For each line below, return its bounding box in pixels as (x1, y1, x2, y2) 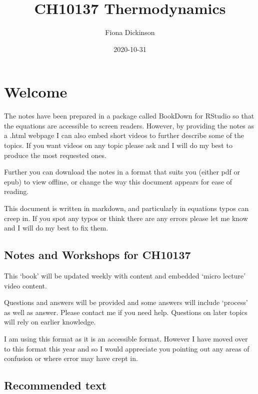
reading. (4, 186, 29, 196)
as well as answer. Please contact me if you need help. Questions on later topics (4, 306, 247, 317)
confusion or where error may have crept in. (4, 353, 138, 363)
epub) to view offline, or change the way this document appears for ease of (4, 176, 232, 186)
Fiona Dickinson (105, 27, 155, 37)
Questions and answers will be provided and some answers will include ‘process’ (4, 297, 248, 307)
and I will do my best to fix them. (4, 222, 108, 233)
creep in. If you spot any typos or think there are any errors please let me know (4, 212, 248, 223)
